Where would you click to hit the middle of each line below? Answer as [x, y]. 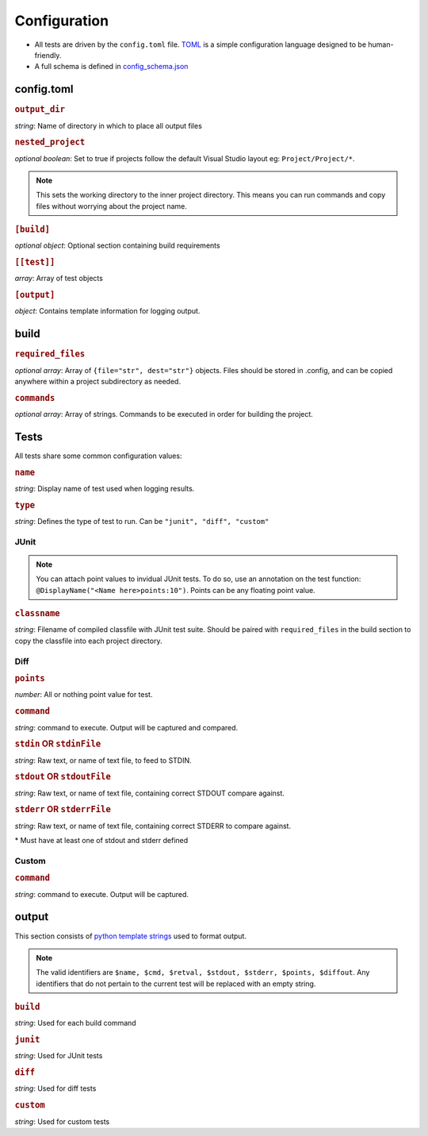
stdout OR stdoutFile [63, 776]
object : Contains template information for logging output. [107, 311]
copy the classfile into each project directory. [88, 641]
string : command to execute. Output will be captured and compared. [126, 727]
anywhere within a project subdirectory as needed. [98, 382]
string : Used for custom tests [62, 1121]
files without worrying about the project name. [112, 206]
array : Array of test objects [59, 279]
